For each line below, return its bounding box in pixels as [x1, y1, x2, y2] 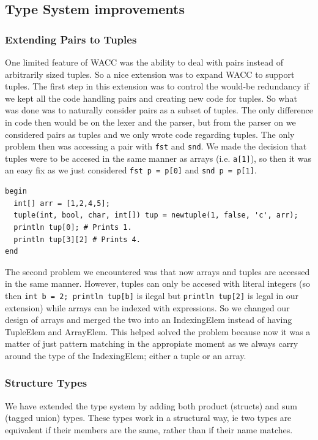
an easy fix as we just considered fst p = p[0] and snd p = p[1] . [5, 164, 257, 176]
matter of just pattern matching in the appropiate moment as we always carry [5, 337, 298, 350]
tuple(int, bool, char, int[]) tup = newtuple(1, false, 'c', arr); [13, 211, 298, 220]
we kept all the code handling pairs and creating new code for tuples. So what [5, 91, 297, 104]
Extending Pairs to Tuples [5, 31, 137, 47]
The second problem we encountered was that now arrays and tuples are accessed [5, 265, 310, 278]
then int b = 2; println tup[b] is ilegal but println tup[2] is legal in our [5, 289, 299, 302]
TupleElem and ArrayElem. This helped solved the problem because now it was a [5, 325, 311, 338]
